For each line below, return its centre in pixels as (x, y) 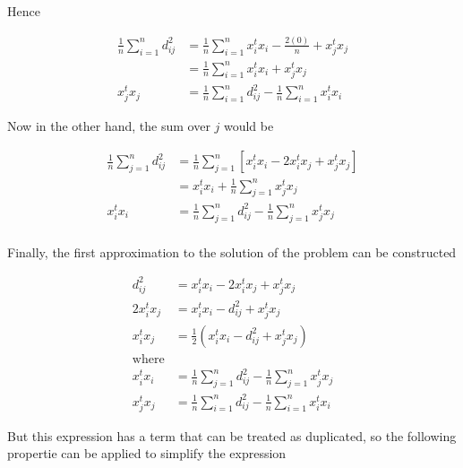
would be (249, 126)
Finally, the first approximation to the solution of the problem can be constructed (232, 251)
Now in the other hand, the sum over (109, 126)
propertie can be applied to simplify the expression (147, 453)
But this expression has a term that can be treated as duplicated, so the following (232, 435)
